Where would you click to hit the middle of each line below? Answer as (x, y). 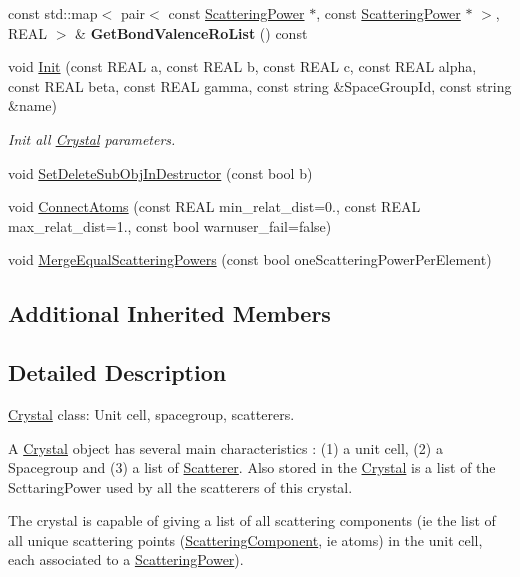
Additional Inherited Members (169, 313)
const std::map (53, 13)
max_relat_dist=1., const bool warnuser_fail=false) (170, 225)
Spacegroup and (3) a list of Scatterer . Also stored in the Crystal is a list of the (252, 467)
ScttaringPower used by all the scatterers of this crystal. (180, 486)
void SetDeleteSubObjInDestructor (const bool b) (160, 172)
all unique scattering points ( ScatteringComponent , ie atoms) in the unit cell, (245, 539)
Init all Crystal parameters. (92, 138)
